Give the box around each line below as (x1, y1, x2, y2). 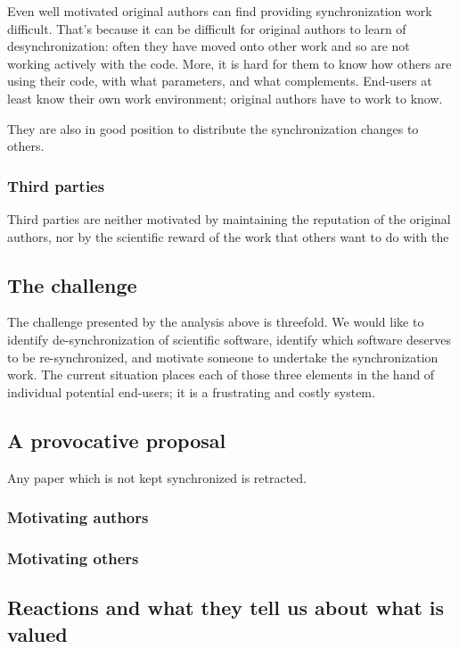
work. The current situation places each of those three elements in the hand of (7, 365, 435, 384)
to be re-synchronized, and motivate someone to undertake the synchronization (7, 347, 439, 366)
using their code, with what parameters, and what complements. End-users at (7, 71, 432, 90)
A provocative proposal (7, 426, 226, 453)
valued (7, 620, 68, 647)
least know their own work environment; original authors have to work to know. (7, 88, 443, 107)
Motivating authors (7, 506, 149, 528)
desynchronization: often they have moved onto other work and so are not (7, 37, 410, 55)
